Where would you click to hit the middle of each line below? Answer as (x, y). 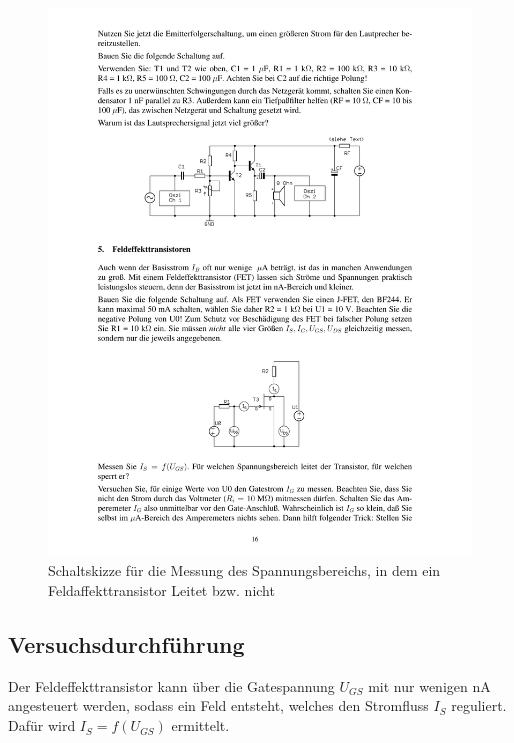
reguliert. (479, 705)
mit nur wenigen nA (429, 685)
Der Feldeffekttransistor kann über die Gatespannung (171, 685)
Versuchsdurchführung (126, 644)
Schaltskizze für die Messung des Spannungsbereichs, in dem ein (244, 570)
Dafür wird (42, 725)
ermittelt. (200, 725)
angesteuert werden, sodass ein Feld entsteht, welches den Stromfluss (218, 705)
